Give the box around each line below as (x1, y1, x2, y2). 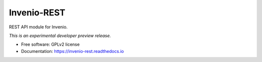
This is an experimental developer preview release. (9, 33, 111, 38)
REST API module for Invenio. (9, 24, 68, 30)
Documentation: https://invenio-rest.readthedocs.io (21, 48, 124, 54)
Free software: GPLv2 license (21, 41, 80, 48)
